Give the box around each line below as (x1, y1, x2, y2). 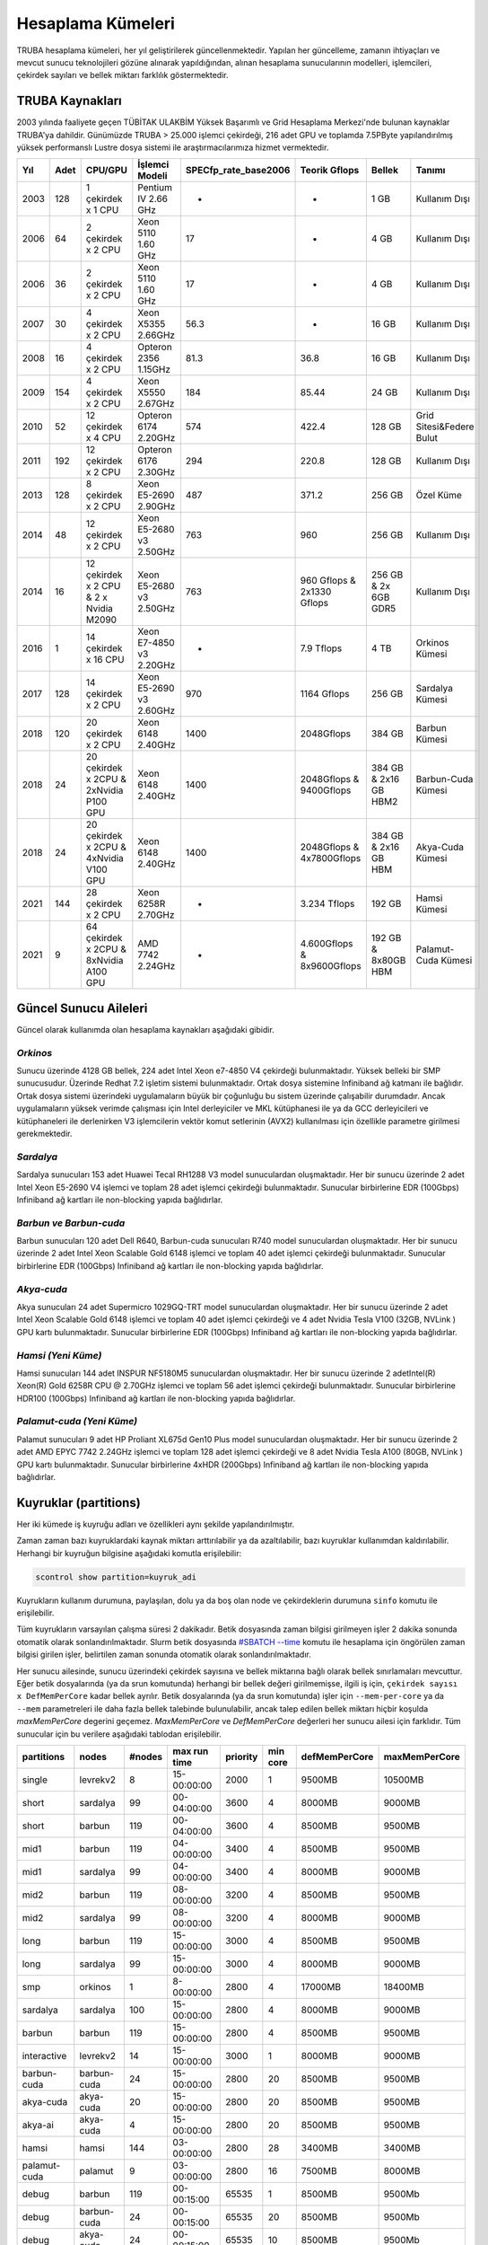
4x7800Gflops (300, 852, 362, 865)
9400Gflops (300, 784, 352, 797)
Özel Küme (415, 489, 462, 502)
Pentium (137, 181, 172, 194)
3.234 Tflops (300, 898, 355, 911)
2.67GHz (137, 398, 175, 410)
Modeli (137, 170, 168, 182)
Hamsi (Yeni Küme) (16, 1349, 102, 1361)
